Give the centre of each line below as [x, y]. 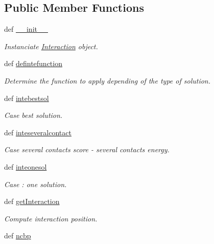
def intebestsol [27, 98]
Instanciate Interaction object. [51, 46]
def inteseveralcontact [38, 132]
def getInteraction [32, 201]
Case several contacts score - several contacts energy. [87, 149]
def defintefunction [33, 63]
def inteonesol [26, 166]
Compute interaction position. [51, 218]
